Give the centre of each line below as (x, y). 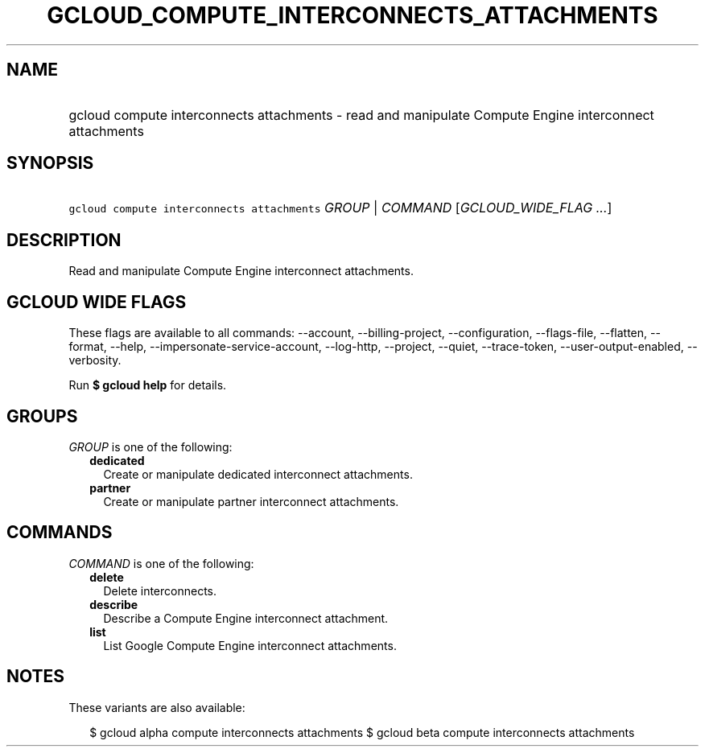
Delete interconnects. (160, 590)
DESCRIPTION (64, 240)
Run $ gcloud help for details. (148, 385)
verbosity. (95, 360)
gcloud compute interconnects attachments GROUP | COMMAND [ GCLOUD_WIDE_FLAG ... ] (340, 208)
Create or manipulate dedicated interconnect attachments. (258, 474)
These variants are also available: (157, 707)
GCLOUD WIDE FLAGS (97, 302)
